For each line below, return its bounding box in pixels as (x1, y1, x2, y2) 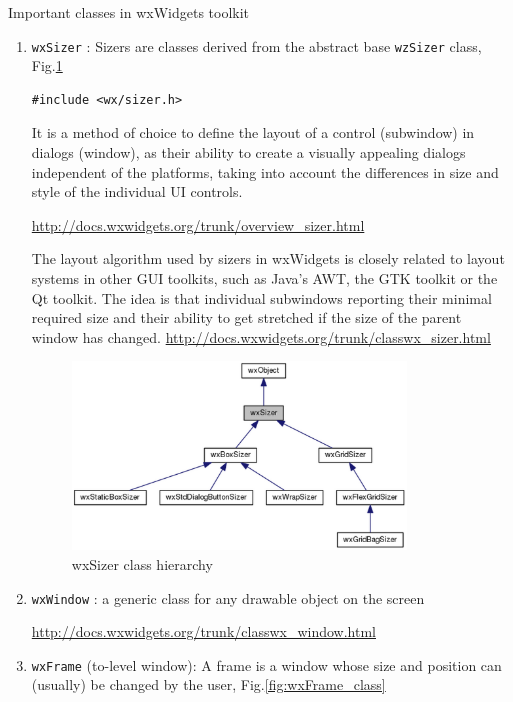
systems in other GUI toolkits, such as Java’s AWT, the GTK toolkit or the (31, 268, 498, 288)
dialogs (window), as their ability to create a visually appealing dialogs (31, 142, 466, 163)
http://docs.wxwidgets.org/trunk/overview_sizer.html (31, 214, 365, 235)
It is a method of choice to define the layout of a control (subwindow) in (31, 122, 475, 143)
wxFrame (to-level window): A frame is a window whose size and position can (31, 654, 502, 675)
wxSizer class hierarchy (71, 553, 213, 574)
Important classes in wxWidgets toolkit (8, 2, 250, 22)
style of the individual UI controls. (31, 181, 243, 202)
